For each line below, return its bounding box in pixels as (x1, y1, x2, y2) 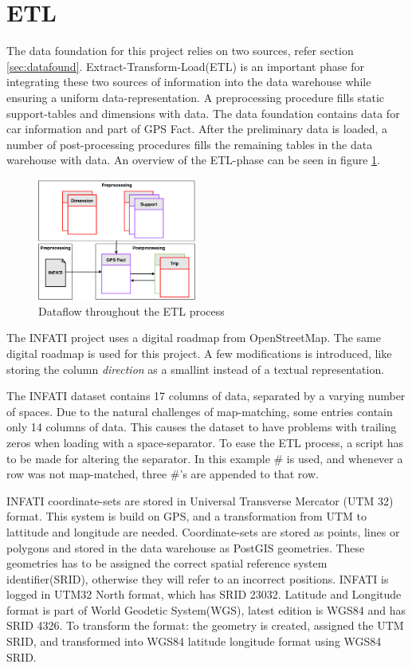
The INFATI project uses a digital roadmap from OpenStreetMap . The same (6, 329, 381, 346)
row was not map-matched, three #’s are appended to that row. (6, 466, 319, 482)
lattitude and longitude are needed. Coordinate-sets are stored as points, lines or (6, 523, 400, 540)
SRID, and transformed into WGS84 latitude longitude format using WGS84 (6, 633, 382, 650)
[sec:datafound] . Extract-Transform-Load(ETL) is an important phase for (6, 57, 364, 74)
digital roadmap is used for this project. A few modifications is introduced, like (6, 344, 392, 361)
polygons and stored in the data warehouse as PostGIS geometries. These (6, 539, 365, 556)
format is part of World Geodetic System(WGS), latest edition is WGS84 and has (6, 601, 406, 618)
